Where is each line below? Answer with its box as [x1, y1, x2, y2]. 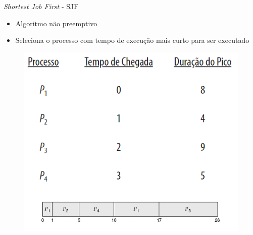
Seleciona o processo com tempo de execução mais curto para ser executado [15, 35, 249, 45]
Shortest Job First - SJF [4, 1, 79, 11]
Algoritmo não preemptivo [15, 18, 97, 28]
